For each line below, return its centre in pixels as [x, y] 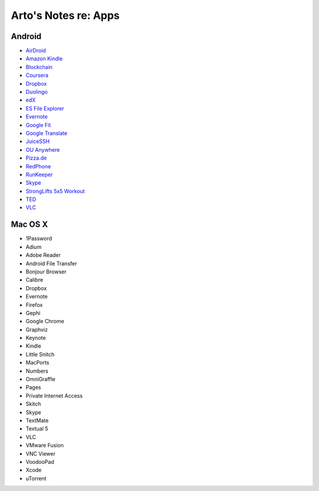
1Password [39, 239]
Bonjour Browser [46, 271]
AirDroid [36, 51]
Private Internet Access [54, 395]
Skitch [33, 404]
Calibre [35, 280]
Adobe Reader [43, 255]
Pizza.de [36, 158]
